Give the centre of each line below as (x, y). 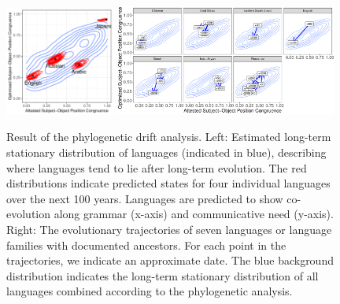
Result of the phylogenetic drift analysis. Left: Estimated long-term (169, 137)
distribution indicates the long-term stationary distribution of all (163, 275)
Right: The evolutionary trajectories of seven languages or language (169, 229)
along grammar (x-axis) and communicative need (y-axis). (194, 214)
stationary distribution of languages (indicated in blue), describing (166, 152)
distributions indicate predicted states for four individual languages (168, 183)
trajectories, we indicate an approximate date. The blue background (170, 260)
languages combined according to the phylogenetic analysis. (150, 291)
